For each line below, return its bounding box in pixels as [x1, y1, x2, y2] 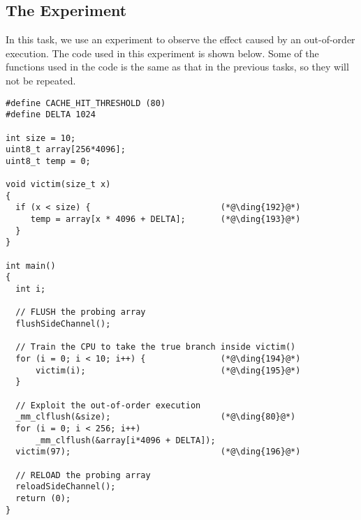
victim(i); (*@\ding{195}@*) [35, 365, 301, 376]
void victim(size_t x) [6, 179, 111, 190]
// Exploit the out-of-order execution [15, 400, 201, 410]
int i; [15, 284, 46, 295]
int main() [6, 260, 56, 271]
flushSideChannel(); [15, 319, 111, 329]
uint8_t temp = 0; [6, 156, 91, 166]
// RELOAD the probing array [15, 470, 151, 480]
